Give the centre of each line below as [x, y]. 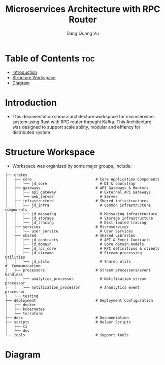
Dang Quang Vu [83, 33]
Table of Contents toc [50, 58]
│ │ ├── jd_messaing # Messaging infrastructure [81, 214]
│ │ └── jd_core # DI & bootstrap [70, 183]
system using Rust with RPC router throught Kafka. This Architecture [82, 122]
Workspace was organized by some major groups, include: [72, 166]
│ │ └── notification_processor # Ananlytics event [72, 287]
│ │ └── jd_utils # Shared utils [68, 261]
